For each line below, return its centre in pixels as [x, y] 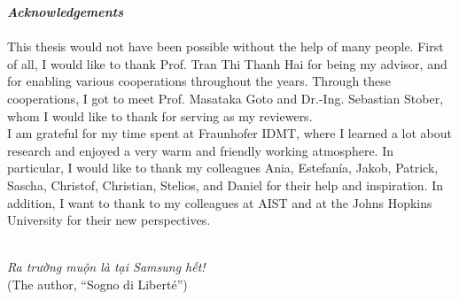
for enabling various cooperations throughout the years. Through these [199, 81]
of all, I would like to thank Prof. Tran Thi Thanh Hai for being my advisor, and [227, 63]
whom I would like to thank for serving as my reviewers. [160, 115]
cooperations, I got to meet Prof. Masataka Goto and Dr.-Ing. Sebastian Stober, [226, 98]
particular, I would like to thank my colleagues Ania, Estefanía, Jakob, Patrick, [223, 168]
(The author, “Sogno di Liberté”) [97, 284]
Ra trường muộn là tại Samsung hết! [106, 267]
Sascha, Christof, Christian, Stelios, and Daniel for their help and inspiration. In [226, 185]
